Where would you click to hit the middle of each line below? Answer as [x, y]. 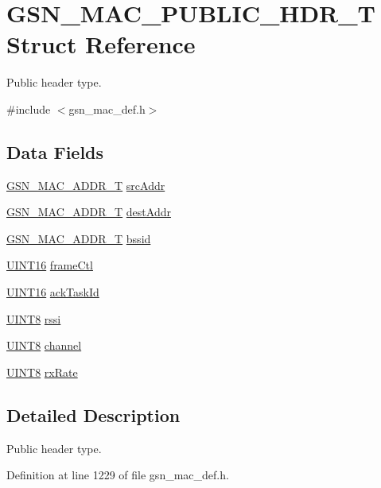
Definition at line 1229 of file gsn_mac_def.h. [118, 475]
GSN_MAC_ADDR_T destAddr [89, 212]
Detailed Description [93, 414]
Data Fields [55, 151]
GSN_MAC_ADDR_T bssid [79, 238]
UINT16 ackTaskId [53, 292]
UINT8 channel [44, 345]
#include [29, 108]
